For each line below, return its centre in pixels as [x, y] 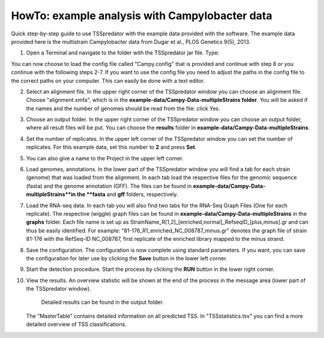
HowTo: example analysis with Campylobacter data [142, 16]
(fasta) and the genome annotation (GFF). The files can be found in [109, 186]
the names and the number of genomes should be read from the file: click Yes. [123, 108]
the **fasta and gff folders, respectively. [127, 194]
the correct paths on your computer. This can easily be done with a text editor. [108, 80]
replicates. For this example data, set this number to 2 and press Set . [111, 147]
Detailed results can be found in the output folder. [103, 302]
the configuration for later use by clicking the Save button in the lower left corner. [127, 258]
